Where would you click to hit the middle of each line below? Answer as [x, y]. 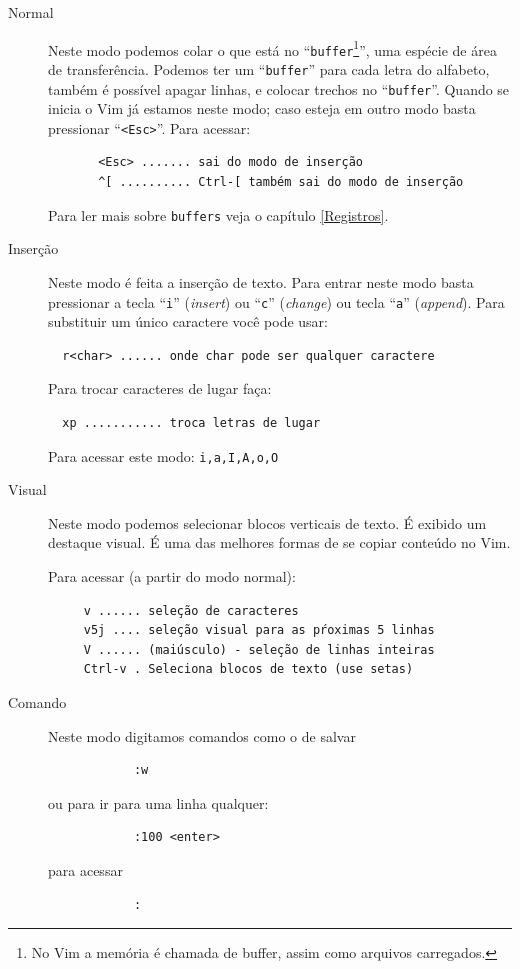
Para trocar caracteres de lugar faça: [160, 388]
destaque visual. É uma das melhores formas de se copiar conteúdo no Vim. [279, 542]
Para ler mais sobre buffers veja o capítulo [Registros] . [218, 214]
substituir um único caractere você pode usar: [188, 321]
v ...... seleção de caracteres [191, 610]
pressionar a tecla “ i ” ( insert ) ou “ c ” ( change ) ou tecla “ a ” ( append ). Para [276, 301]
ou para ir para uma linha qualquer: [158, 802]
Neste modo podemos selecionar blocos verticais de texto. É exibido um [267, 522]
